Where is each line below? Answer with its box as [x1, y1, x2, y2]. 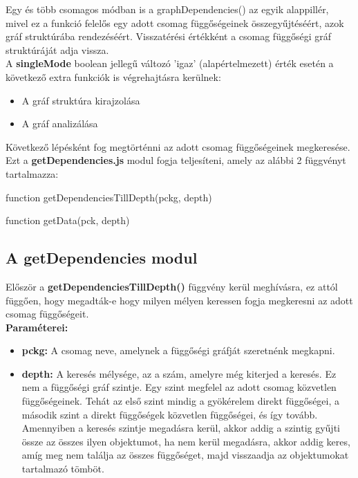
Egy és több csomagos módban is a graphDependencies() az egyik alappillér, [6, 2, 329, 16]
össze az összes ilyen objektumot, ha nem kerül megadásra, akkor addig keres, [21, 434, 350, 448]
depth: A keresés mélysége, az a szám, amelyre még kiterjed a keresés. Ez [21, 366, 337, 380]
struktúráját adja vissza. [6, 42, 109, 57]
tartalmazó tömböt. [21, 461, 104, 476]
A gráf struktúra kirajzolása [21, 93, 140, 107]
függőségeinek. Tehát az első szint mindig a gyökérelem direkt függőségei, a [21, 394, 340, 408]
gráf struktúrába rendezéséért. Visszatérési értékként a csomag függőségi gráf [6, 29, 331, 44]
